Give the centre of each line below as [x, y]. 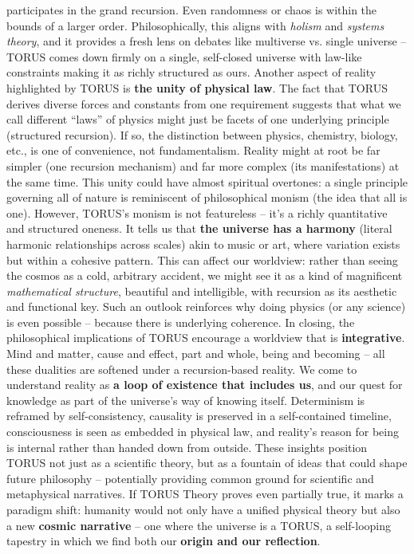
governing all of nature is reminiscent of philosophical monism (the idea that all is [207, 197]
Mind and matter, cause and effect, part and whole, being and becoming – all [196, 354]
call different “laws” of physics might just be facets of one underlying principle [198, 119]
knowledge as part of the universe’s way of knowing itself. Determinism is [186, 400]
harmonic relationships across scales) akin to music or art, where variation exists [203, 244]
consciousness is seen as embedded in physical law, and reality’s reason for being [203, 432]
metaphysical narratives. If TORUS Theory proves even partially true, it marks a [205, 494]
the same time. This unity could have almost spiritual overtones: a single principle [207, 181]
